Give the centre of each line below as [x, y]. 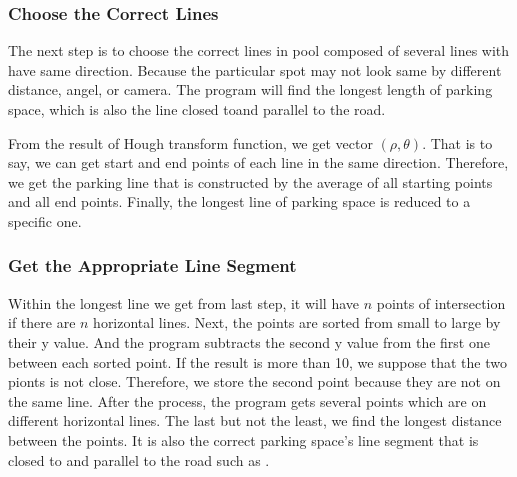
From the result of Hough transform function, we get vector [190, 142]
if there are [42, 322]
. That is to [457, 142]
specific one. [45, 220]
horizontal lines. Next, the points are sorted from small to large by [297, 322]
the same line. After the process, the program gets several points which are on [247, 400]
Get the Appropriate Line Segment [152, 265]
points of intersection [441, 302]
